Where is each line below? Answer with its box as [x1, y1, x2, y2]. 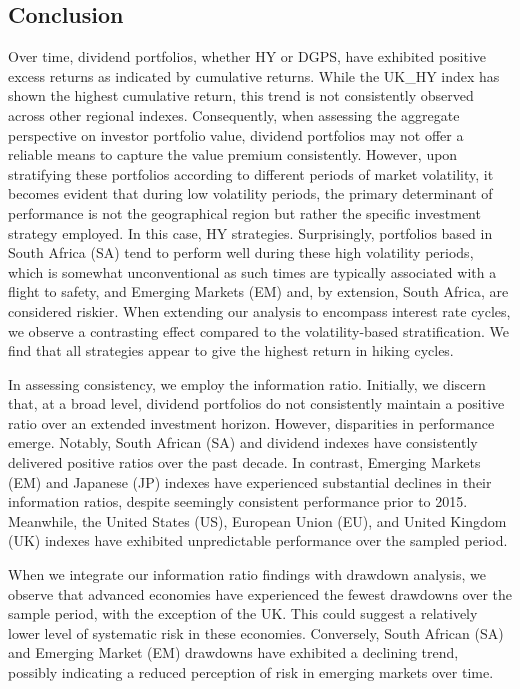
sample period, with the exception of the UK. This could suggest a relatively [8, 603, 478, 624]
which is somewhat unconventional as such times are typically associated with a [8, 261, 497, 282]
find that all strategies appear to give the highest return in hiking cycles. [8, 340, 454, 361]
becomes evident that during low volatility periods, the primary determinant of [8, 183, 493, 204]
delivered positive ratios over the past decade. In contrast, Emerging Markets [8, 452, 481, 473]
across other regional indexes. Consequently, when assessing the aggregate [8, 104, 460, 125]
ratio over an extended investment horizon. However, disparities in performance [8, 412, 495, 433]
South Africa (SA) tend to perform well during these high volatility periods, [8, 242, 474, 263]
